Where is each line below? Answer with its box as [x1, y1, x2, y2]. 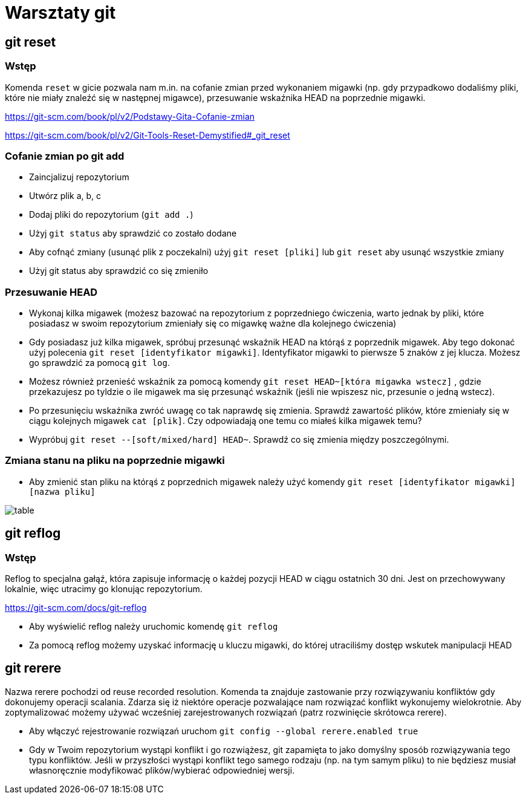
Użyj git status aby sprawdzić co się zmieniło [29, 266, 209, 276]
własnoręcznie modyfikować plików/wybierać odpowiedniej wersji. [29, 765, 295, 775]
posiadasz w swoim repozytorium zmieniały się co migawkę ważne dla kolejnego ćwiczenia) [29, 318, 397, 329]
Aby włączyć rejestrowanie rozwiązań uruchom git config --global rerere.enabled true [29, 725, 418, 736]
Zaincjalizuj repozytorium [29, 172, 129, 183]
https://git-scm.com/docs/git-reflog [5, 602, 147, 613]
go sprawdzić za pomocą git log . [29, 357, 170, 368]
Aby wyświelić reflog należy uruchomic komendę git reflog [29, 621, 278, 632]
